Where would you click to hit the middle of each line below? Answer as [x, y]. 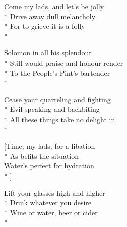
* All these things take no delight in [60, 119]
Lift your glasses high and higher [55, 192]
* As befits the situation [42, 156]
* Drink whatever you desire [48, 203]
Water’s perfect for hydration [49, 166]
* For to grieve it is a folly [45, 26]
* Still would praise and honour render [64, 62]
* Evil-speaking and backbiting [52, 109]
